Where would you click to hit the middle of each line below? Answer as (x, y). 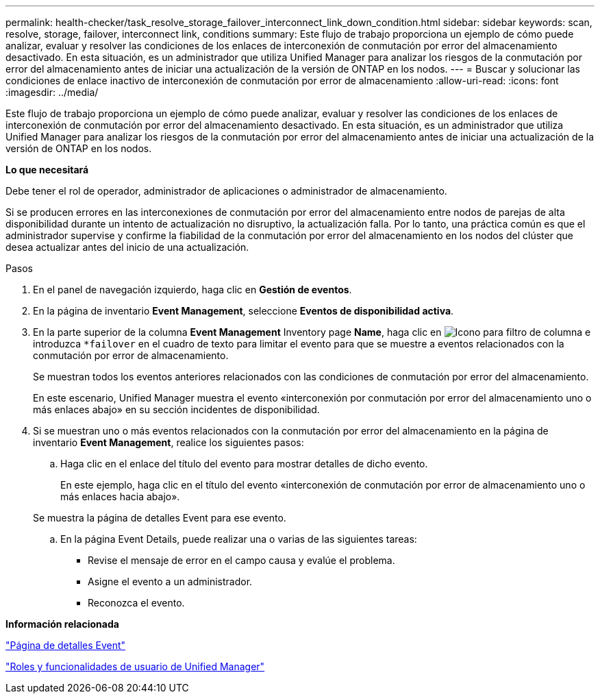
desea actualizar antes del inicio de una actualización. (127, 247)
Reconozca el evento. (136, 603)
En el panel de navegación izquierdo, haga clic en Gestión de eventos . (192, 290)
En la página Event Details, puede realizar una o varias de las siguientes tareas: (239, 539)
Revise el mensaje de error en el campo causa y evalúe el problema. (241, 560)
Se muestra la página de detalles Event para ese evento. (160, 518)
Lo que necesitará (47, 170)
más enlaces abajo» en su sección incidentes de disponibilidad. (176, 409)
